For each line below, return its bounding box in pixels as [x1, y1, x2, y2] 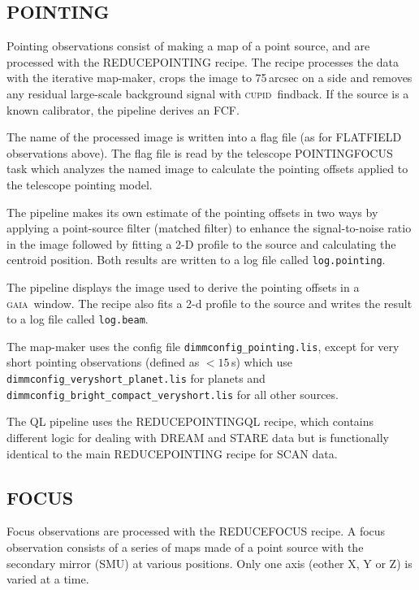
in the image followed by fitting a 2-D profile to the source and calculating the [6, 235, 396, 252]
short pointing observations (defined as [6, 354, 200, 371]
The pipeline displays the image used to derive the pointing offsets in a [6, 278, 360, 295]
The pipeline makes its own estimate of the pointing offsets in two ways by [6, 203, 378, 220]
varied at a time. [6, 570, 89, 588]
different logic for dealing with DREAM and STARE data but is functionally [6, 428, 389, 445]
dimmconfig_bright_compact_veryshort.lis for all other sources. [6, 385, 339, 402]
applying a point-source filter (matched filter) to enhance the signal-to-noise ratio [6, 219, 412, 236]
